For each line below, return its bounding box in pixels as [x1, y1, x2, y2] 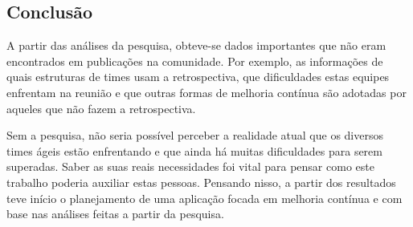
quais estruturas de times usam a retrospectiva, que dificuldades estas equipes [6, 68, 390, 85]
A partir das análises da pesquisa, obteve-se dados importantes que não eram [6, 37, 386, 54]
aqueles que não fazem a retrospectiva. [6, 99, 196, 116]
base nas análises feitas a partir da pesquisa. [6, 205, 224, 222]
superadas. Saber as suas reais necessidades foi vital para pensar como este [6, 158, 374, 175]
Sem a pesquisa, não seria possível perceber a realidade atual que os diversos [6, 127, 383, 144]
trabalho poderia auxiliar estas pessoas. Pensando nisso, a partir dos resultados [6, 173, 396, 190]
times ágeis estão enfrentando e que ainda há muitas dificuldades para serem [6, 142, 382, 159]
